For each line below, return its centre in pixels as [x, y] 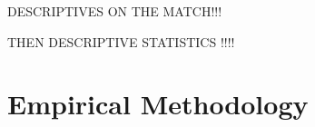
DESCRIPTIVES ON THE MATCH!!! [115, 11]
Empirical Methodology [158, 104]
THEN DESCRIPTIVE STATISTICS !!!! [121, 41]
